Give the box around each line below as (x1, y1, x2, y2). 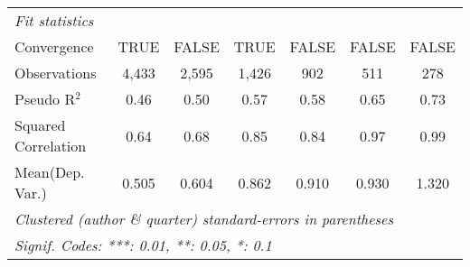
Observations (14, 62, 97, 83)
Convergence (14, 36, 94, 57)
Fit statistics (14, 10, 94, 31)
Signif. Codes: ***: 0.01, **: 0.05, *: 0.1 (14, 235, 272, 255)
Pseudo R (14, 88, 76, 109)
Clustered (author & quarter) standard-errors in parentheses (14, 208, 393, 229)
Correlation (14, 135, 87, 156)
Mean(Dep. (14, 161, 85, 182)
